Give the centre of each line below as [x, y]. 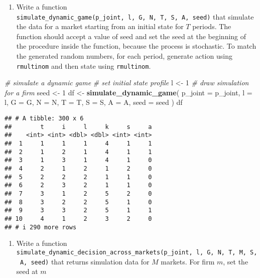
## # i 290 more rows [41, 227]
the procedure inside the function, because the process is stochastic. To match [136, 46]
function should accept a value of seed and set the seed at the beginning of [131, 36]
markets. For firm [188, 261]
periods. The [212, 26]
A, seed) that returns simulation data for [85, 261]
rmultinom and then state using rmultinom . [84, 65]
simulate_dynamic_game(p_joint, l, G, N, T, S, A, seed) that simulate [135, 16]
